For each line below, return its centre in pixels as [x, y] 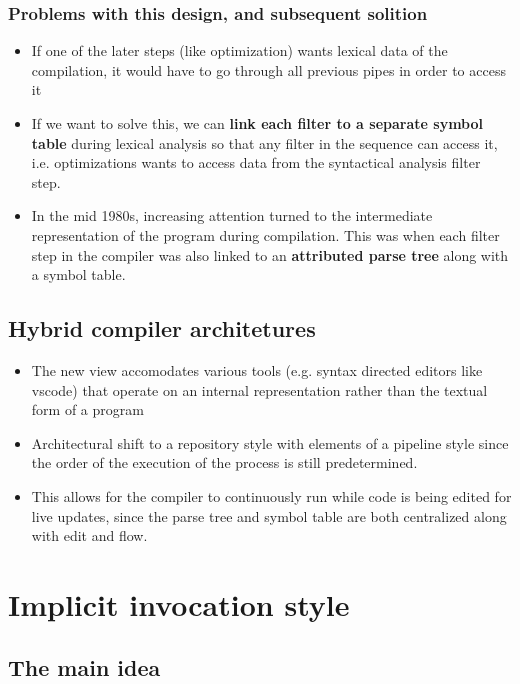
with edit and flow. [89, 535]
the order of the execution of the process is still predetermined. [224, 462]
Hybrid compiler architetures [162, 328]
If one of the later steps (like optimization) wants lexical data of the [239, 50]
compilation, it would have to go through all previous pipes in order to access [268, 69]
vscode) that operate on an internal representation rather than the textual [259, 389]
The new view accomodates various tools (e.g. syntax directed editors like [257, 369]
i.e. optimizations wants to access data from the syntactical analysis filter [256, 162]
